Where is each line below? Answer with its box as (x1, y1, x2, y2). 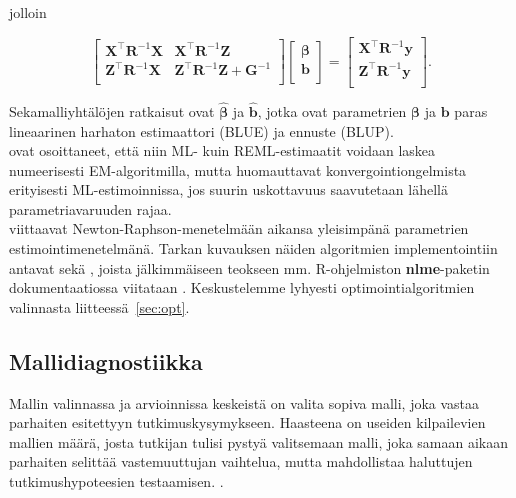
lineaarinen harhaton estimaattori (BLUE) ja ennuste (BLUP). (9, 120, 394, 141)
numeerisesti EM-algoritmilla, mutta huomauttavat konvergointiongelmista (9, 159, 467, 180)
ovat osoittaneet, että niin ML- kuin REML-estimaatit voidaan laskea (9, 140, 436, 161)
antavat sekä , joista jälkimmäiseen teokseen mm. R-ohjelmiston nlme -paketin (9, 257, 490, 278)
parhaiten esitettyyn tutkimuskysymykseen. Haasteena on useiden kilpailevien (9, 412, 486, 433)
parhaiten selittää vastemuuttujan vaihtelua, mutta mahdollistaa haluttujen (9, 451, 473, 472)
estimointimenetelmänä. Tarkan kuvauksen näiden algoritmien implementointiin (9, 238, 498, 259)
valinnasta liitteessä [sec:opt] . (9, 296, 190, 317)
